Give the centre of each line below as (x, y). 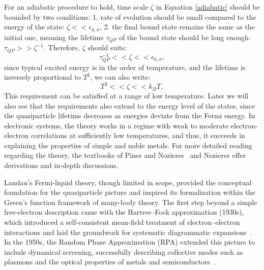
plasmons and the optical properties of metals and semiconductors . (110, 262)
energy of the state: (34, 27)
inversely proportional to (42, 77)
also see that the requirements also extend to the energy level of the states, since (130, 105)
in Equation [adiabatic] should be (208, 7)
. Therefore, (62, 47)
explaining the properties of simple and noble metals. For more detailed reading (128, 145)
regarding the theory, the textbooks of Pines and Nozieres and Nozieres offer (125, 155)
